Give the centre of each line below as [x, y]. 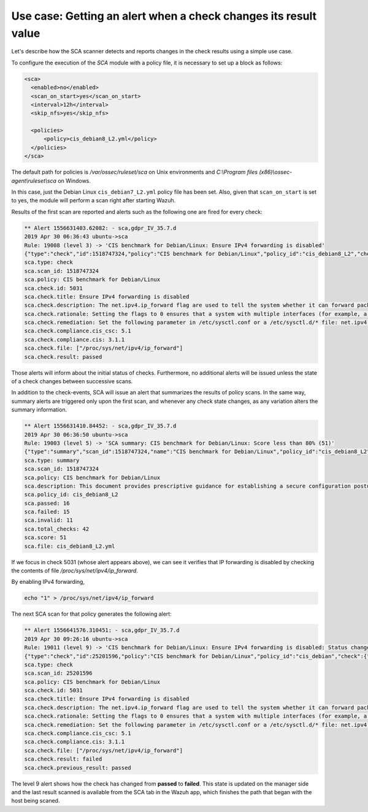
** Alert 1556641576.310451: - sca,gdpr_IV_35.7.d [102, 630]
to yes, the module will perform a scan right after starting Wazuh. [94, 201]
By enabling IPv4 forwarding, [48, 582]
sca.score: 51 [45, 538]
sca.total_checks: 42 [57, 529]
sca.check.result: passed [63, 357]
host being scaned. [36, 801]
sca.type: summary [52, 460]
